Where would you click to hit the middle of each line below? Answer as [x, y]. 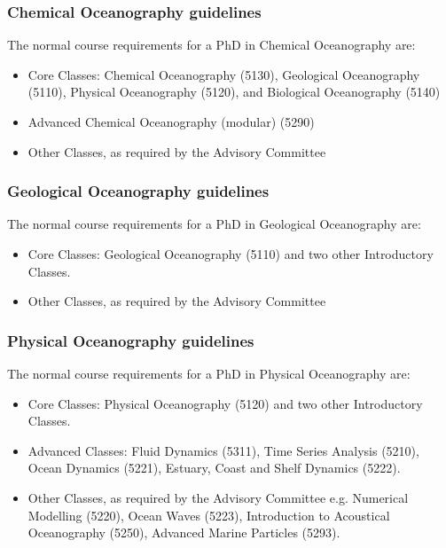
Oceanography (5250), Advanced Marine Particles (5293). [184, 532]
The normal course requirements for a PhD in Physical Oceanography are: [209, 373]
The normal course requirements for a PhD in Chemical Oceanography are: [211, 45]
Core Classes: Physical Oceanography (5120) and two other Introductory [225, 403]
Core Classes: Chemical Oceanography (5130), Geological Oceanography [224, 74]
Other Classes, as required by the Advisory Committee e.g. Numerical [218, 497]
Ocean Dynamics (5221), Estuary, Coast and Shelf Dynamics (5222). [214, 468]
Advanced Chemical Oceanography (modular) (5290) [171, 121]
